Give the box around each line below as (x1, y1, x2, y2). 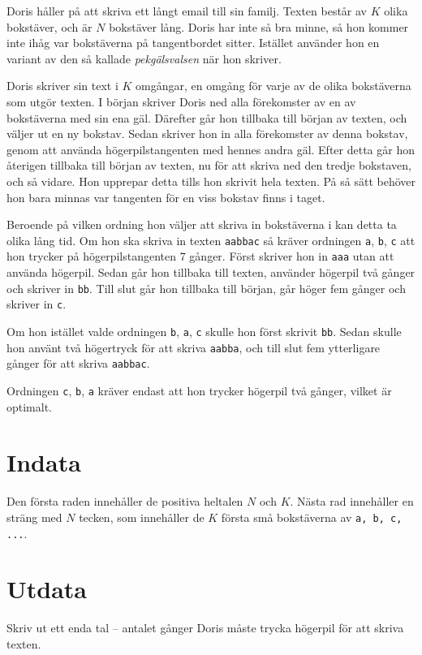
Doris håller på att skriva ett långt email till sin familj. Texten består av (6, 2, 367, 19)
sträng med (6, 508, 62, 525)
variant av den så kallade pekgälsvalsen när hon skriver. (6, 50, 282, 67)
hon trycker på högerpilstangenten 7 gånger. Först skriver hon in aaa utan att (6, 248, 394, 265)
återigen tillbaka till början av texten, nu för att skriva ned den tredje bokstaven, (6, 157, 411, 174)
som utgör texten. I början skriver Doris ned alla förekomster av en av (6, 93, 356, 110)
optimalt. (6, 398, 53, 415)
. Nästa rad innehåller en (290, 493, 414, 510)
